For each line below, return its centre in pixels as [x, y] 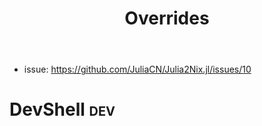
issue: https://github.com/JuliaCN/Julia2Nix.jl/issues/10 [137, 69]
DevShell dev [62, 109]
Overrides [167, 18]
